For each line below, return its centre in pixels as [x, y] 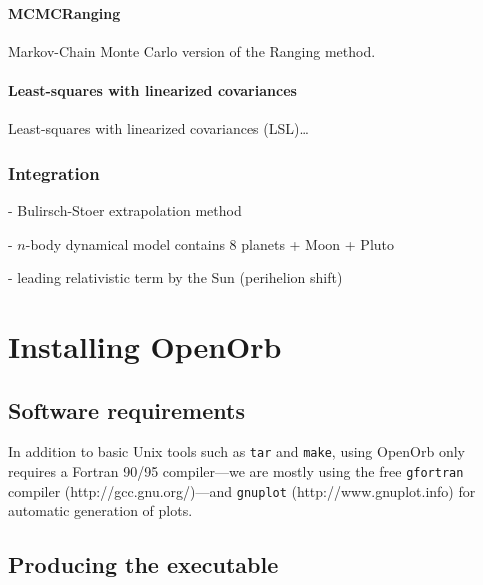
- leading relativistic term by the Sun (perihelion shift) [175, 277]
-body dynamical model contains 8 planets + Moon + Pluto [210, 243]
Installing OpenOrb [145, 345]
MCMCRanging [64, 12]
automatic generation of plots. [100, 510]
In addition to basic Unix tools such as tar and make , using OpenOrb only [236, 451]
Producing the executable [143, 564]
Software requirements [126, 409]
